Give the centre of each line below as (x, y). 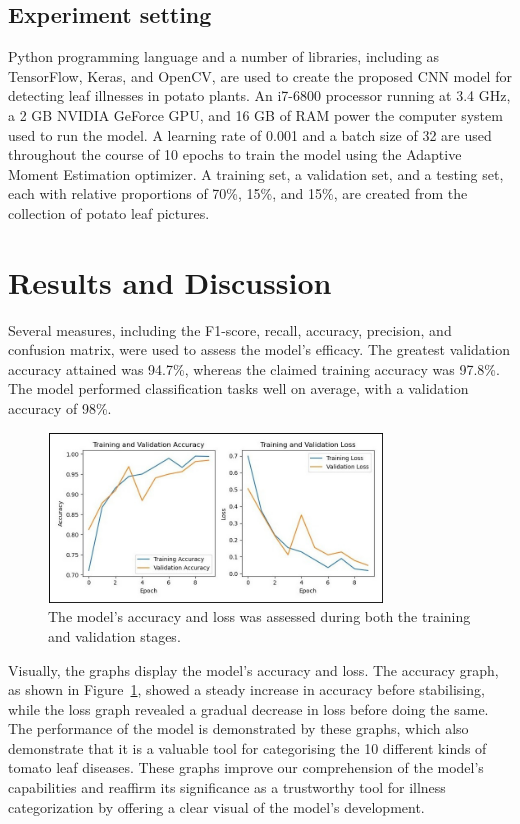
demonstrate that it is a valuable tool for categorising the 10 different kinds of (247, 747)
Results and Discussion (170, 281)
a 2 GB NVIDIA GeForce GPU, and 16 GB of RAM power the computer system (255, 114)
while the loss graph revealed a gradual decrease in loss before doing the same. (248, 708)
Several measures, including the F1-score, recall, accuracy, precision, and (230, 329)
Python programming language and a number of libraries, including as (224, 56)
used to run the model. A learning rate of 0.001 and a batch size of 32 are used (250, 134)
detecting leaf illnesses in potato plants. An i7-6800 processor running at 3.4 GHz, (259, 95)
